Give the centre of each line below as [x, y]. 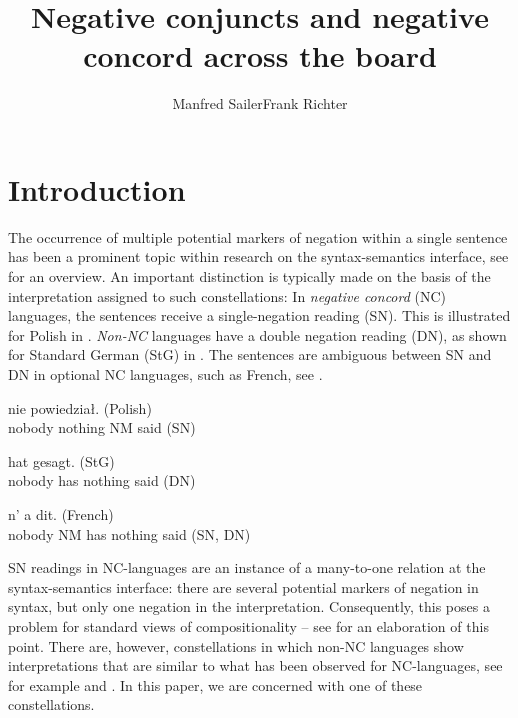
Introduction [97, 188]
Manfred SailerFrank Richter [260, 103]
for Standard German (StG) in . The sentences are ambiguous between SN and [250, 354]
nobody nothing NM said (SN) [102, 427]
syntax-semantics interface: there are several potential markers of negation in [243, 586]
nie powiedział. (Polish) [80, 407]
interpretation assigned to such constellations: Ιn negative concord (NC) [227, 295]
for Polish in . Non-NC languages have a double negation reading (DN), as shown [257, 334]
